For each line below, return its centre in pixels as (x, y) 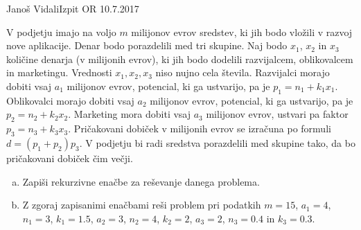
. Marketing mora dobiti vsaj (130, 114)
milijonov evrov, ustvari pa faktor (277, 114)
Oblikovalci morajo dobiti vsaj (70, 100)
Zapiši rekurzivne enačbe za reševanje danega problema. (141, 181)
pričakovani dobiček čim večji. (70, 158)
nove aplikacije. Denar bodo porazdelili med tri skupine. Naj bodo (147, 45)
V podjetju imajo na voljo (61, 32)
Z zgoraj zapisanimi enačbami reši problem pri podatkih (142, 205)
